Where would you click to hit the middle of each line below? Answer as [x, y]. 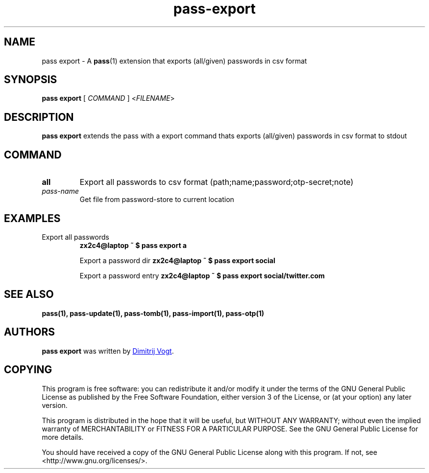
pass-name [60, 191]
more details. [63, 437]
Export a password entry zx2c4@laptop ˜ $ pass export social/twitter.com [202, 275]
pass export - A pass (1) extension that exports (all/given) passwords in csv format [174, 61]
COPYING [28, 370]
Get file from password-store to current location [157, 200]
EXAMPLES [32, 218]
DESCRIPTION [39, 117]
